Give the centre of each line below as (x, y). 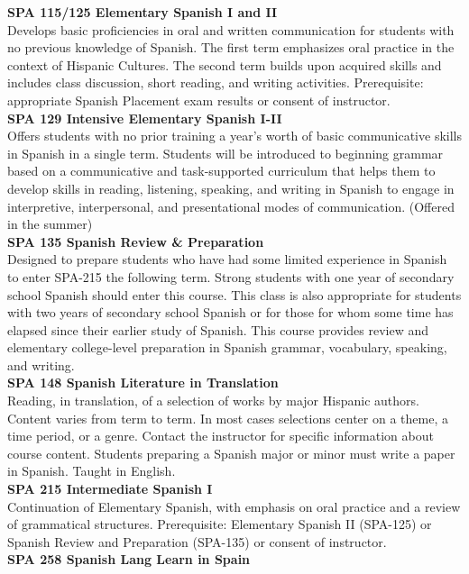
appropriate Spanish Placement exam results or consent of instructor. (199, 100)
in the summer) (50, 224)
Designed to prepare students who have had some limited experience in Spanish (227, 259)
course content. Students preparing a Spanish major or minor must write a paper (231, 453)
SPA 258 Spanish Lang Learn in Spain (129, 559)
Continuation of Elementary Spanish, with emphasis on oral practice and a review (234, 506)
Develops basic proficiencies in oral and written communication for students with (231, 29)
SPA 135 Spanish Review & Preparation (136, 241)
